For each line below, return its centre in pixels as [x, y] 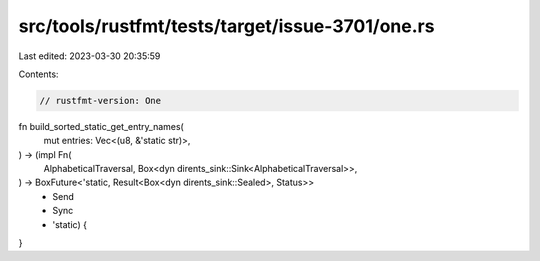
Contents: [38, 74]
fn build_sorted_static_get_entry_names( [101, 126]
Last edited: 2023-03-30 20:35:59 [89, 56]
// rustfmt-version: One [100, 100]
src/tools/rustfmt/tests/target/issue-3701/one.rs [226, 26]
